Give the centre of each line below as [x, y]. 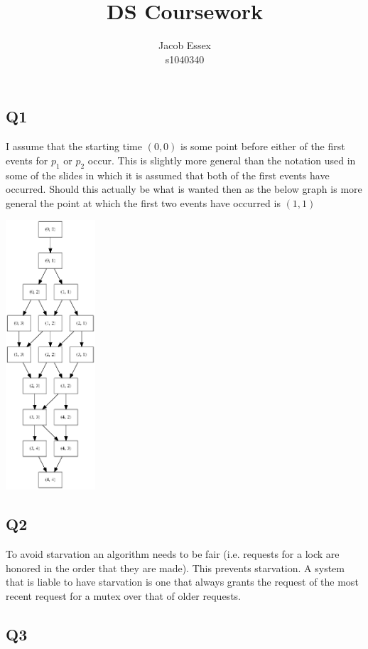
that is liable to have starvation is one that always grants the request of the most [182, 582]
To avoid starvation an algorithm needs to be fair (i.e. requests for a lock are [173, 554]
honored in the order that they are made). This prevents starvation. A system [175, 568]
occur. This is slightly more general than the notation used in [222, 160]
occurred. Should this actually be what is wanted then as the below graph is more [184, 189]
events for [27, 160]
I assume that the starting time [74, 146]
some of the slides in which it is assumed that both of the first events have [168, 175]
